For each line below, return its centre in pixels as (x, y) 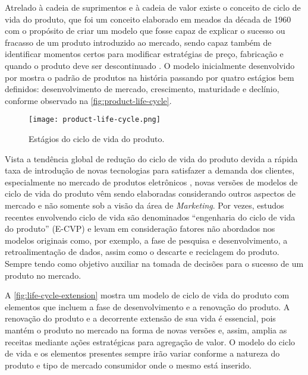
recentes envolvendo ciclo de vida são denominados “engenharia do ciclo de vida (150, 217)
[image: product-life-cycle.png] (95, 120)
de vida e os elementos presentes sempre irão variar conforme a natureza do (142, 353)
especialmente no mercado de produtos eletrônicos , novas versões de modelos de (151, 182)
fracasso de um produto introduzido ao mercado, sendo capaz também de (138, 42)
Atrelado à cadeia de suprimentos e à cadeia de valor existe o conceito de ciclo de (153, 7)
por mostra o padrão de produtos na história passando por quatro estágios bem (150, 77)
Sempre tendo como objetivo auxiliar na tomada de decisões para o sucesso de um (154, 263)
